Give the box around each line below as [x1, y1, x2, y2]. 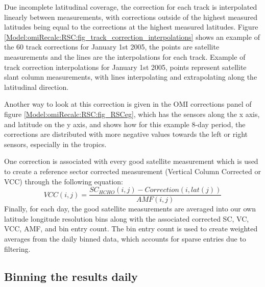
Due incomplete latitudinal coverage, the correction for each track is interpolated [4, 2, 257, 12]
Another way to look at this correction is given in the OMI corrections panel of [4, 99, 252, 109]
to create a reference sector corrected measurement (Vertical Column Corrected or [4, 165, 261, 176]
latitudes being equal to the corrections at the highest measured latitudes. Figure [4, 21, 258, 32]
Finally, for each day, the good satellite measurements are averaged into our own [4, 203, 256, 214]
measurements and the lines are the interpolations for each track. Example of [4, 51, 246, 62]
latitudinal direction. [4, 81, 69, 92]
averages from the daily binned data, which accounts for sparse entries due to [4, 233, 246, 244]
